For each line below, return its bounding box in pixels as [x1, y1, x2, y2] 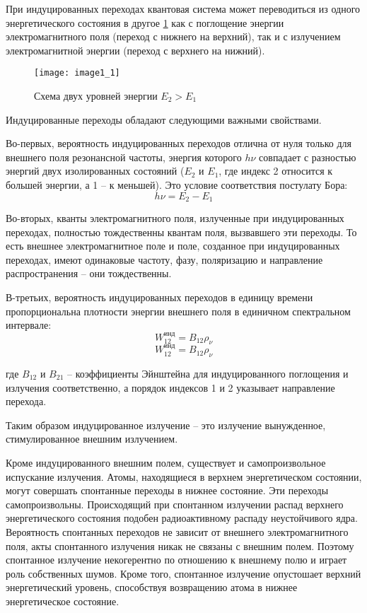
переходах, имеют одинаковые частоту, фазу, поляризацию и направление [6, 252, 323, 267]
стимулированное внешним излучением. [6, 431, 178, 446]
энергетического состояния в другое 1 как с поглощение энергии [6, 15, 284, 30]
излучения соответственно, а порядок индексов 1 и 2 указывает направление [6, 380, 335, 395]
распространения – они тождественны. [6, 266, 172, 281]
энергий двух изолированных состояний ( [6, 163, 185, 178]
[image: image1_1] [34, 68, 120, 78]
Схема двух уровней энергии [34, 88, 158, 103]
